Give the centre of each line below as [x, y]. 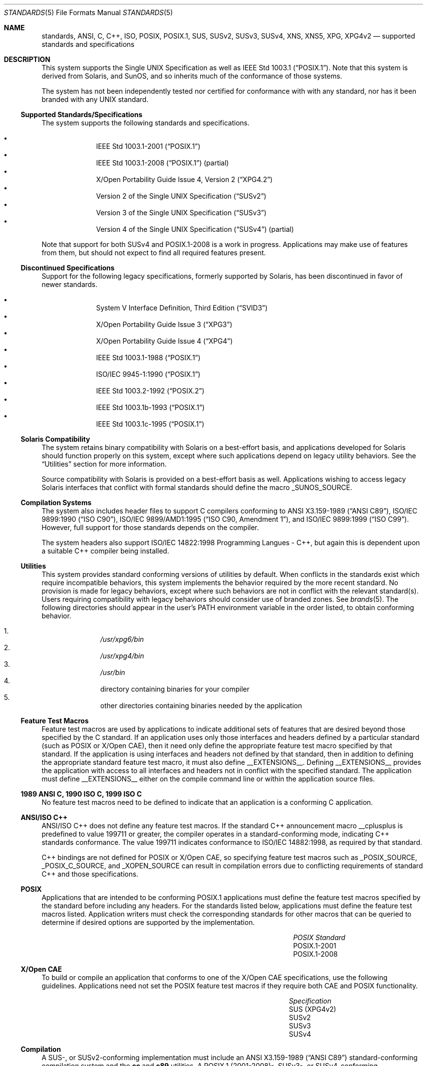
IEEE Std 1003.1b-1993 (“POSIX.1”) [150, 407]
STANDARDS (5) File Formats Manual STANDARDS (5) [88, 12]
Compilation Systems [56, 502]
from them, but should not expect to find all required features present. [154, 253]
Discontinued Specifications [68, 268]
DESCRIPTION [27, 59]
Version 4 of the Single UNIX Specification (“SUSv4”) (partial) [195, 229]
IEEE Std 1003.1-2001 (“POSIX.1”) [148, 146]
